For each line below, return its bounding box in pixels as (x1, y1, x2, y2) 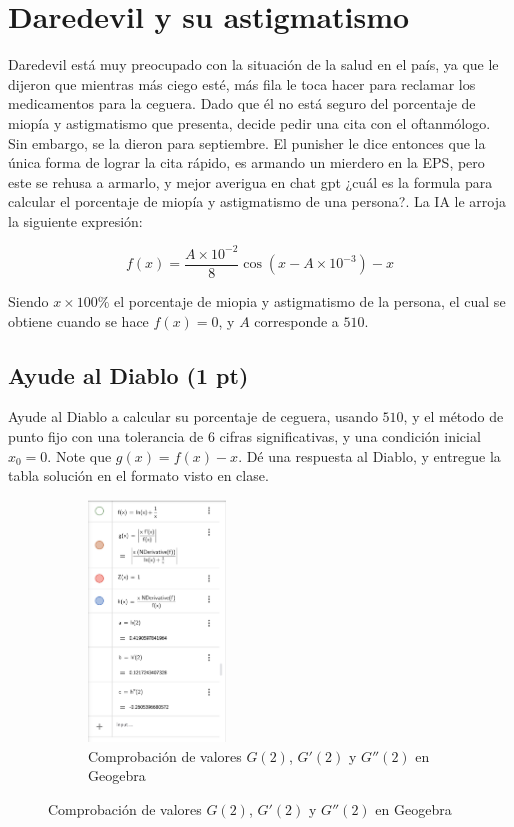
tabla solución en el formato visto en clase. (8, 465, 269, 486)
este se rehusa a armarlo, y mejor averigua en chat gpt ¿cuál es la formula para (8, 171, 493, 192)
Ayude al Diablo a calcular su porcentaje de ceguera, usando (8, 406, 378, 427)
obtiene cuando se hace (8, 310, 149, 331)
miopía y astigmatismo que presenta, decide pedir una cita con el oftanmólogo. (8, 112, 491, 133)
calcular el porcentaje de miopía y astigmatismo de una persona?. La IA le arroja (8, 191, 506, 212)
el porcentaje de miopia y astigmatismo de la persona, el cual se (114, 291, 506, 312)
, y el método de (403, 406, 504, 427)
